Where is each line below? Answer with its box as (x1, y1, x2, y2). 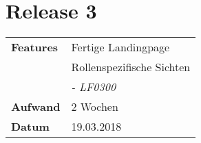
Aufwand (11, 99, 61, 115)
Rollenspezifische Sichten (71, 59, 191, 75)
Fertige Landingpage (71, 39, 170, 55)
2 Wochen (71, 99, 118, 115)
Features (11, 39, 59, 55)
